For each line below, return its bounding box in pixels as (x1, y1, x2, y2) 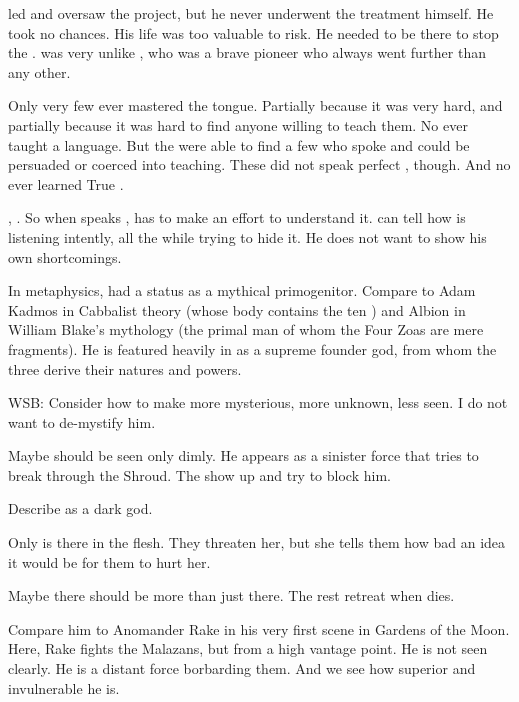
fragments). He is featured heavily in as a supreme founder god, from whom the (8, 338, 497, 359)
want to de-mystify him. (8, 411, 156, 432)
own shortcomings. (8, 246, 122, 267)
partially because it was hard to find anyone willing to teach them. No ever (8, 114, 468, 135)
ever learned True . (8, 173, 124, 194)
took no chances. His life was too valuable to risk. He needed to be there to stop (8, 22, 499, 43)
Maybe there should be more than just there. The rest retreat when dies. (8, 585, 455, 606)
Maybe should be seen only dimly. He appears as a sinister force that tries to (8, 445, 479, 466)
